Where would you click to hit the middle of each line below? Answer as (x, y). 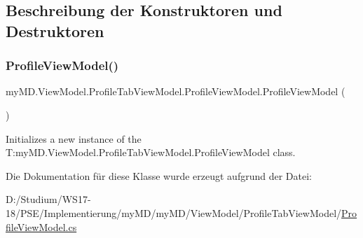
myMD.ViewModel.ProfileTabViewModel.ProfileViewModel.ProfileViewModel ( (176, 91)
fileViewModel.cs (41, 226)
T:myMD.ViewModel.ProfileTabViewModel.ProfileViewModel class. (151, 152)
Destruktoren (55, 30)
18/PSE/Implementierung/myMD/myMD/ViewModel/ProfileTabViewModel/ (174, 212)
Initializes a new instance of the (74, 138)
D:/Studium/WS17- (48, 199)
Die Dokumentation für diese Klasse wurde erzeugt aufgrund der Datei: (159, 175)
